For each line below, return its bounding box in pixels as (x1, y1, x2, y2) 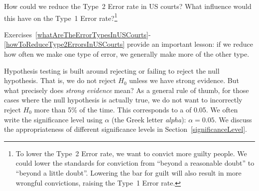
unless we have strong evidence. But (129, 75, 239, 86)
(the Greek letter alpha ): (112, 114, 186, 124)
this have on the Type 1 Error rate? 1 (4, 11, 118, 23)
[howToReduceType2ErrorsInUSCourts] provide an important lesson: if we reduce (4, 39, 253, 49)
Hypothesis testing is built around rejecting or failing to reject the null (4, 65, 220, 76)
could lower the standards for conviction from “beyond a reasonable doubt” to (15, 158, 255, 168)
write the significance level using (4, 114, 103, 124)
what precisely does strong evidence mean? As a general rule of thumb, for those (4, 85, 249, 95)
